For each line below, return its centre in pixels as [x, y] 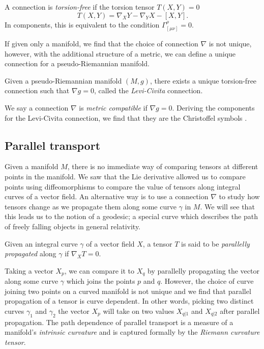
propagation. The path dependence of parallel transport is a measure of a [119, 322]
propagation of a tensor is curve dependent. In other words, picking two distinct [129, 301]
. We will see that [227, 206]
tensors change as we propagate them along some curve [91, 206]
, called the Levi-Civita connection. [148, 90]
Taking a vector [29, 270]
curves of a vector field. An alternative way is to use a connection [107, 196]
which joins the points [101, 281]
